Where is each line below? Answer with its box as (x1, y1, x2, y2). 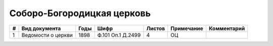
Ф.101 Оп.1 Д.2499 (97, 31, 141, 38)
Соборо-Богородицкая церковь (9, 8, 151, 19)
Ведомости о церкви (21, 31, 73, 38)
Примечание (170, 25, 203, 32)
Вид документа (21, 25, 61, 32)
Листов (146, 25, 165, 32)
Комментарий (209, 25, 245, 32)
